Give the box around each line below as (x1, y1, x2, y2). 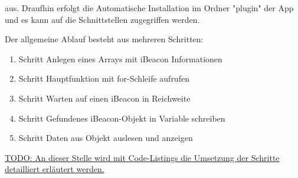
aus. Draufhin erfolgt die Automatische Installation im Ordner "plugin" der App (5, 2, 294, 14)
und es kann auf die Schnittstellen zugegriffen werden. (5, 13, 200, 25)
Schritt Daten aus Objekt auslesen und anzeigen (18, 132, 193, 144)
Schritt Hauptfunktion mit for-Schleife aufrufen (18, 72, 189, 85)
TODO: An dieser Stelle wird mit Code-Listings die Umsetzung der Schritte (5, 151, 280, 163)
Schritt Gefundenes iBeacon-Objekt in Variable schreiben (18, 112, 225, 124)
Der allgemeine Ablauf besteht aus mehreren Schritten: (5, 33, 204, 45)
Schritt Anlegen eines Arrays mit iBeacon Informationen (18, 52, 222, 65)
